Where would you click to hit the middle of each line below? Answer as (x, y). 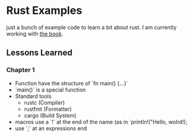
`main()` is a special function (50, 90)
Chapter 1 (21, 70)
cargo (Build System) (50, 115)
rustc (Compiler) (44, 102)
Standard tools (33, 96)
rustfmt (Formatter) (48, 109)
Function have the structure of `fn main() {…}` (71, 83)
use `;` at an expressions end (51, 128)
